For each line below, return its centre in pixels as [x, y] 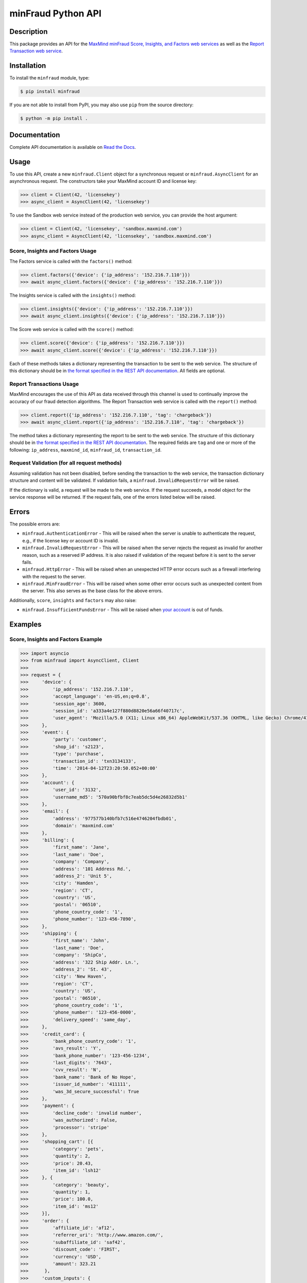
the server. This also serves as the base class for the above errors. [93, 591]
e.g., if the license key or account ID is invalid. [71, 540]
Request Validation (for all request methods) [66, 463]
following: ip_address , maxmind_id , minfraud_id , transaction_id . [86, 450]
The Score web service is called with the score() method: [72, 329]
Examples [26, 624]
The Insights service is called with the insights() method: [73, 295]
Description [29, 32]
